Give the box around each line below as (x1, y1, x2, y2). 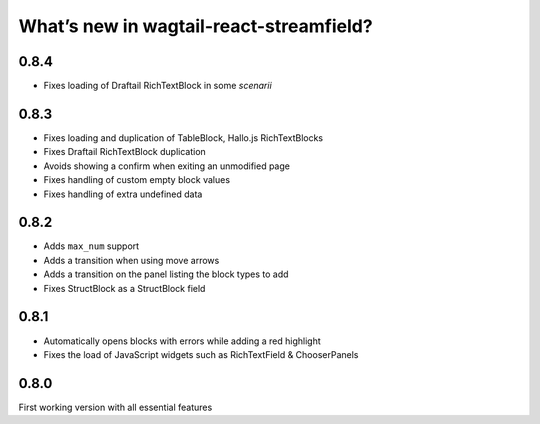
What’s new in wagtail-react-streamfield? (18, 15, 374, 37)
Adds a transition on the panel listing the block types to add (43, 268, 289, 280)
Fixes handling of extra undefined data (43, 188, 203, 200)
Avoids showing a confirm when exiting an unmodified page (43, 160, 290, 172)
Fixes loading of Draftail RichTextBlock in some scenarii (43, 80, 272, 92)
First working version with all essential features (18, 401, 213, 413)
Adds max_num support (43, 240, 140, 252)
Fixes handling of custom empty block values (43, 174, 230, 186)
